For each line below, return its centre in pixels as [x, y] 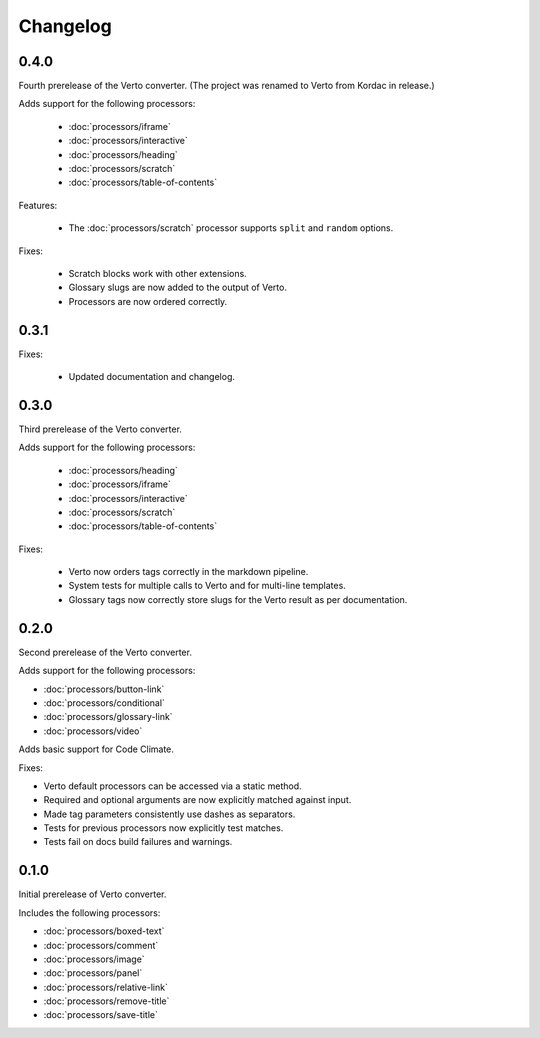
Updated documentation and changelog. [151, 377]
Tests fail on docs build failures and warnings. [138, 842]
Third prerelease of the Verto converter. [100, 429]
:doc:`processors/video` [93, 731]
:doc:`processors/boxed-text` [104, 931]
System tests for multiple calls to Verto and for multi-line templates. [207, 586]
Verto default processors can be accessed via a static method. [172, 786]
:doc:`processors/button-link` [104, 689]
